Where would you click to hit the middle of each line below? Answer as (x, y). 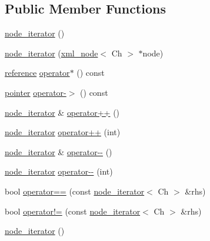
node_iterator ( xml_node (51, 53)
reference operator (37, 73)
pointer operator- (36, 92)
